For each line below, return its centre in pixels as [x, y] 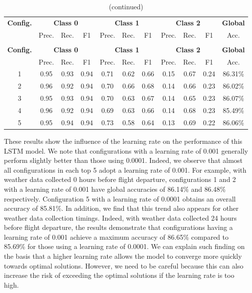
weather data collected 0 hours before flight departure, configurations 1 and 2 [120, 179]
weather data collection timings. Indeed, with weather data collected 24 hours [120, 217]
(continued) [126, 6]
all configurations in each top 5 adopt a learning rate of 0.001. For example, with [125, 169]
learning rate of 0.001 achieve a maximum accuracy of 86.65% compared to [116, 237]
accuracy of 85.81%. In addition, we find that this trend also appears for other [121, 208]
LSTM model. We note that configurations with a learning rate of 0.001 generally [126, 150]
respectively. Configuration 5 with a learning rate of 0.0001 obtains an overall [120, 198]
